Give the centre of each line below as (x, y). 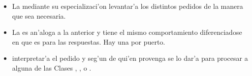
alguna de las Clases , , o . (52, 67)
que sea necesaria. (39, 15)
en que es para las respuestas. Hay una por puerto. (89, 41)
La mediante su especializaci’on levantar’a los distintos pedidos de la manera (127, 6)
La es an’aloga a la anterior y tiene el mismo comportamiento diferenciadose (127, 32)
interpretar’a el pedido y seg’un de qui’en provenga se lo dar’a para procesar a (130, 58)
